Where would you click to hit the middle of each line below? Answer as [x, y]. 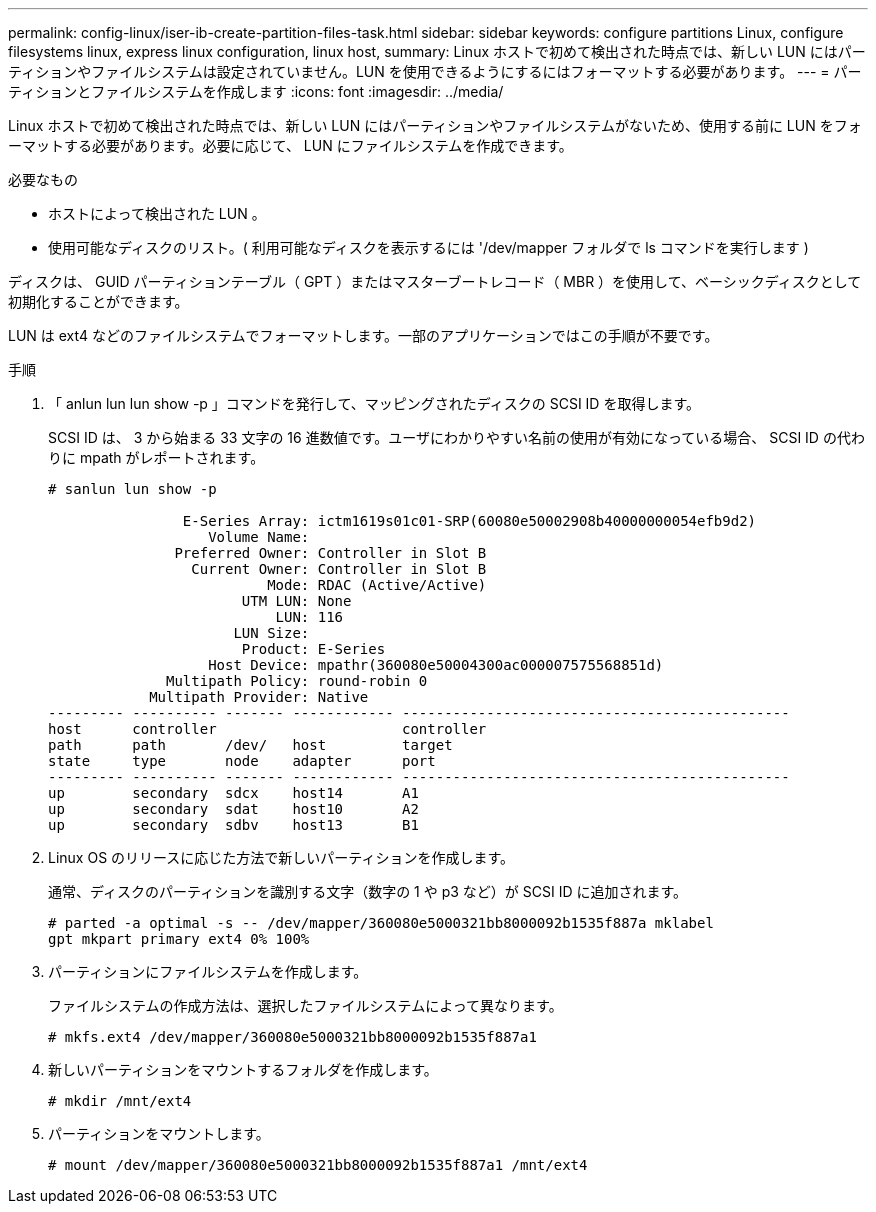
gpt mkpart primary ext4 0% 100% [179, 939]
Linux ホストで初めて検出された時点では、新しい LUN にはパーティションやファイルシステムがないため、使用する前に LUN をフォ [435, 125]
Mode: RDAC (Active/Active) [377, 585]
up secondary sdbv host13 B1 [233, 825]
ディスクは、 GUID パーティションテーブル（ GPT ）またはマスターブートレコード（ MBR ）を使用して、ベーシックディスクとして [435, 281]
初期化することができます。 [98, 301]
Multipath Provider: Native [259, 697]
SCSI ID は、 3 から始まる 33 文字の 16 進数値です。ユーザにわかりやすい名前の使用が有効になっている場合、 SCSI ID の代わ [456, 437]
